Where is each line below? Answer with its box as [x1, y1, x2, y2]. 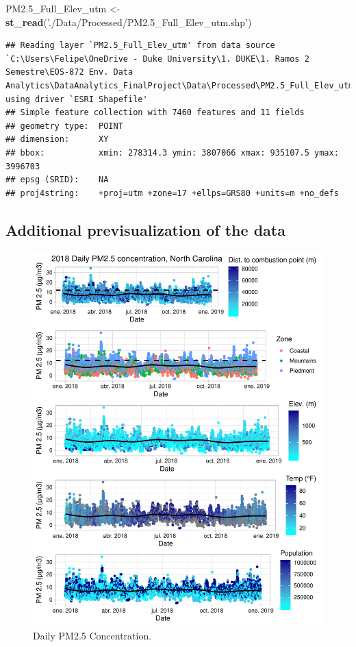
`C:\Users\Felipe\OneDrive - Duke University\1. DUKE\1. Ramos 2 [5, 53, 309, 64]
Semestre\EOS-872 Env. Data [5, 67, 133, 77]
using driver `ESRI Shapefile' [5, 94, 148, 104]
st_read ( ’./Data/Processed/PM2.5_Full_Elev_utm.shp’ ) [5, 14, 252, 29]
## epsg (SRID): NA [5, 175, 109, 185]
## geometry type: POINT [5, 121, 123, 131]
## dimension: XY [5, 134, 109, 145]
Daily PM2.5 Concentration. [33, 628, 152, 642]
